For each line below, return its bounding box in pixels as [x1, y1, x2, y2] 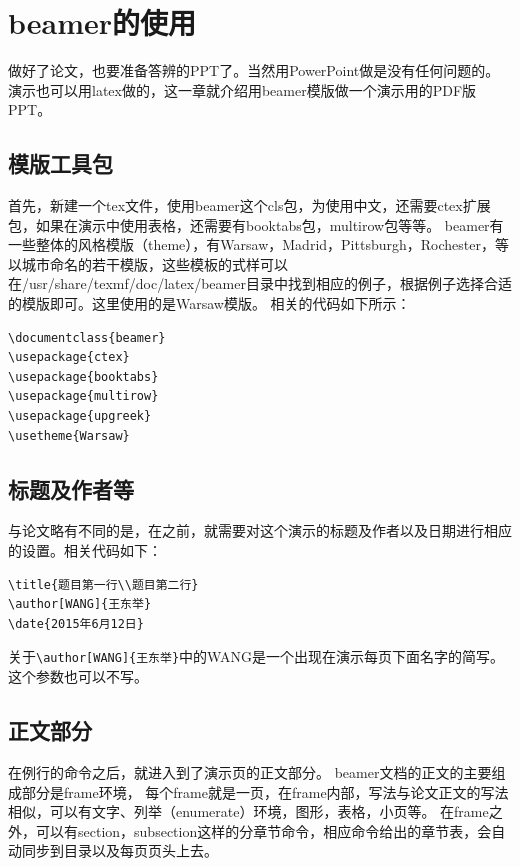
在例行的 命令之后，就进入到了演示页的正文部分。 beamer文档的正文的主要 [8, 761, 492, 782]
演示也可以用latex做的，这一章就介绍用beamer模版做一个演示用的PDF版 [8, 79, 477, 100]
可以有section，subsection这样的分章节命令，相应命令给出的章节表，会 [35, 820, 492, 841]
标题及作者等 [8, 473, 134, 504]
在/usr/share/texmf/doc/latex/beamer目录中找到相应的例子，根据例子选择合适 [8, 273, 512, 294]
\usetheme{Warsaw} [8, 428, 130, 443]
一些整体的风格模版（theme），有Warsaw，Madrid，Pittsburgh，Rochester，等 [8, 234, 509, 255]
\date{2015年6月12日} [8, 616, 144, 631]
